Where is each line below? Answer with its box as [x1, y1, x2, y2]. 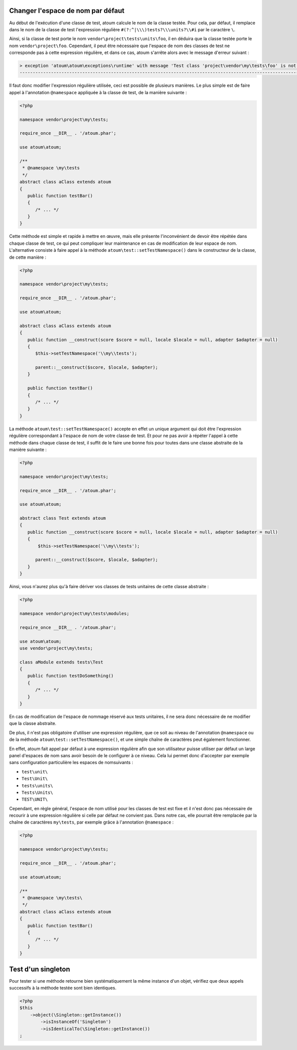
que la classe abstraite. [9, 720, 56, 726]
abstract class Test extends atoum [19, 515, 106, 521]
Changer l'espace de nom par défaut [9, 6, 125, 15]
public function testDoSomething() [27, 673, 114, 679]
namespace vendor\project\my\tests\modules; [19, 610, 130, 616]
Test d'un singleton [9, 965, 70, 973]
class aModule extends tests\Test [19, 659, 103, 665]
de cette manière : [9, 254, 47, 260]
